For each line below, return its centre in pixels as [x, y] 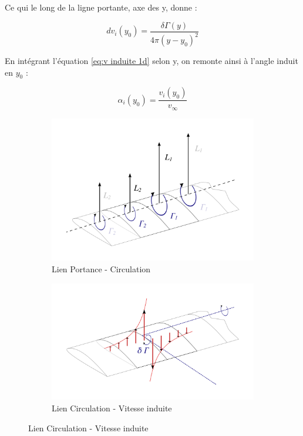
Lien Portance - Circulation [101, 269]
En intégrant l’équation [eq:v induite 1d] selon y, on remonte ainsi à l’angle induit [151, 60]
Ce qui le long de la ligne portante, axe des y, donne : [101, 7]
